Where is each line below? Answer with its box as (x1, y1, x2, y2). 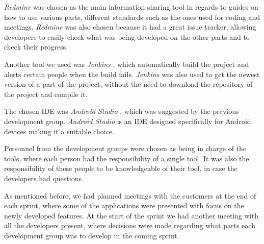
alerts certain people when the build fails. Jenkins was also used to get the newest (4, 68, 260, 79)
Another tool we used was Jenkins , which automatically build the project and (4, 58, 249, 69)
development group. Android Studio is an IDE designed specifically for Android (4, 115, 251, 126)
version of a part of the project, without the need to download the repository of (4, 79, 253, 89)
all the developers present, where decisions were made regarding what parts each (4, 220, 255, 231)
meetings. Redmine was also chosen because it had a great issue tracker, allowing (4, 21, 256, 32)
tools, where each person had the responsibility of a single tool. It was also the (4, 153, 249, 163)
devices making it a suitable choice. (4, 126, 114, 136)
